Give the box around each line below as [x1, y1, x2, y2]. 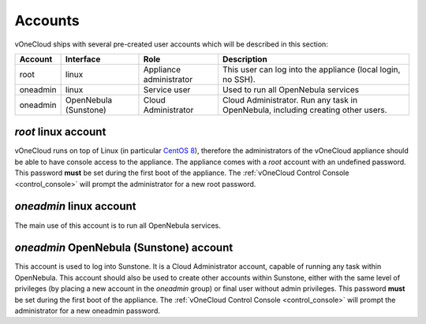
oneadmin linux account [14, 199, 137, 213]
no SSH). [222, 73, 256, 84]
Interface [65, 54, 101, 65]
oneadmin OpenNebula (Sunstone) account [14, 241, 234, 255]
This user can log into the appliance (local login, [222, 64, 401, 75]
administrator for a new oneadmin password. [14, 306, 161, 315]
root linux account [14, 125, 106, 139]
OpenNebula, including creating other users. [222, 104, 387, 115]
